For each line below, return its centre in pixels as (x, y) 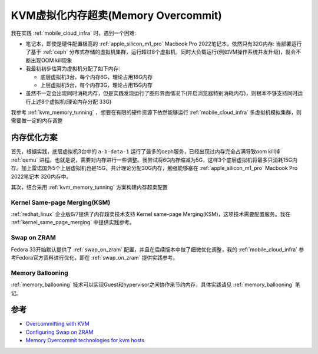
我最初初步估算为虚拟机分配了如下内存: (73, 68)
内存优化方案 (34, 138)
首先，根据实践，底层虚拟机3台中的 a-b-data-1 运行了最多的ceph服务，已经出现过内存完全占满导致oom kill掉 (145, 152)
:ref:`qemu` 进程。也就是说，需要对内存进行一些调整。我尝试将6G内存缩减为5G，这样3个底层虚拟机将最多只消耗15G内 (154, 160)
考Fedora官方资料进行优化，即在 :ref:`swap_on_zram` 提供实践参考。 (95, 257)
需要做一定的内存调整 (37, 120)
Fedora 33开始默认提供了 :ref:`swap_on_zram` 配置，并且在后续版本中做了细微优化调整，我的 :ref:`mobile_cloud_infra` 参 (158, 249)
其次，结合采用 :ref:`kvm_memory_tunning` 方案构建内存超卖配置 (89, 187)
